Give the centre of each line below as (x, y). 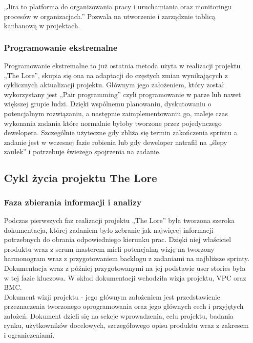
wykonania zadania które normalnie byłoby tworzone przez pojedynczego (113, 123)
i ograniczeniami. (29, 335)
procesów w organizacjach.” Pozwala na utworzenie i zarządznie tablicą (110, 16)
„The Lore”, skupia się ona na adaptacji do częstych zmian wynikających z (116, 75)
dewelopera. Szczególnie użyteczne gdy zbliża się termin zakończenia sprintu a (121, 132)
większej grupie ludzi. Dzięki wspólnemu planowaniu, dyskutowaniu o (108, 104)
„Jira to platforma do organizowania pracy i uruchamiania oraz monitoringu (118, 6)
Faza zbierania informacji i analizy (73, 202)
